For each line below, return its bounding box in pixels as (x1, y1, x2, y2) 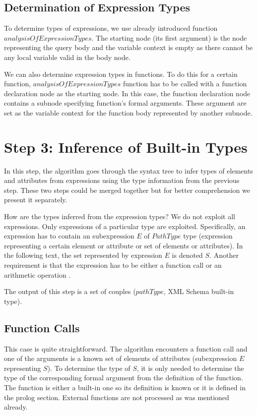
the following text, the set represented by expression (4, 250, 162, 260)
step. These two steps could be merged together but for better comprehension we (4, 184, 250, 195)
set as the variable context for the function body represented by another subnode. (4, 107, 253, 118)
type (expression (183, 231, 233, 241)
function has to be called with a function (123, 78, 247, 89)
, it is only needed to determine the (136, 362, 244, 373)
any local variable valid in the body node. (4, 52, 130, 62)
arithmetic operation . (4, 269, 71, 280)
